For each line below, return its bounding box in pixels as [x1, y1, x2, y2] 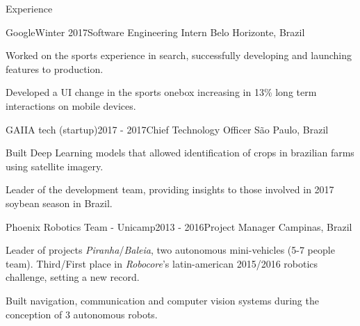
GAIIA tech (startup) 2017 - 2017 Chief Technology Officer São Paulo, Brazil [6, 122, 329, 136]
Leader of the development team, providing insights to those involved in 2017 [6, 182, 334, 197]
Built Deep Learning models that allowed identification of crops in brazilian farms [6, 145, 354, 160]
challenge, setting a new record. [6, 270, 140, 284]
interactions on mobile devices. [6, 98, 136, 113]
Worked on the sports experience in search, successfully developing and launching [6, 48, 352, 63]
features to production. [6, 61, 104, 76]
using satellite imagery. [6, 158, 104, 173]
